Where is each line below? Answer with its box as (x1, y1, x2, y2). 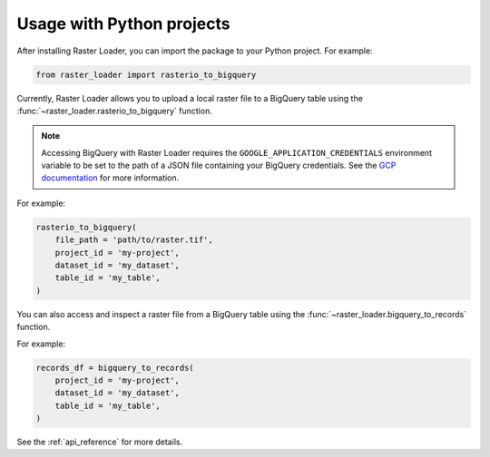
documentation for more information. (41, 172, 180, 183)
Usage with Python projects (16, 14, 230, 34)
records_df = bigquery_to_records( (35, 363, 194, 373)
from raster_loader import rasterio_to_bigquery (35, 69, 257, 80)
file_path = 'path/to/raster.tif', (54, 235, 213, 245)
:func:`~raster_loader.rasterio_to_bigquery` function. (16, 105, 212, 116)
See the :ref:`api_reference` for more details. (16, 436, 183, 448)
